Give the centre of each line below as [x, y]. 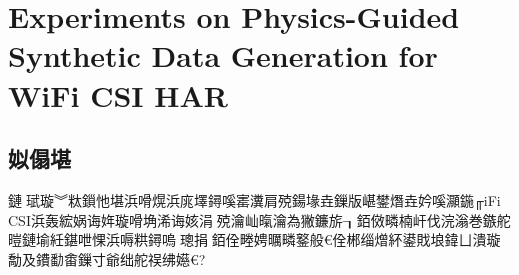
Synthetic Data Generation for [223, 55]
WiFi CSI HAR [118, 94]
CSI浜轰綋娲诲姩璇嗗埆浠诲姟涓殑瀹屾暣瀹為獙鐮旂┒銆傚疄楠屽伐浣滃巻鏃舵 [259, 219]
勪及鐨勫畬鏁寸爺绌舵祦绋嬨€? [107, 258]
